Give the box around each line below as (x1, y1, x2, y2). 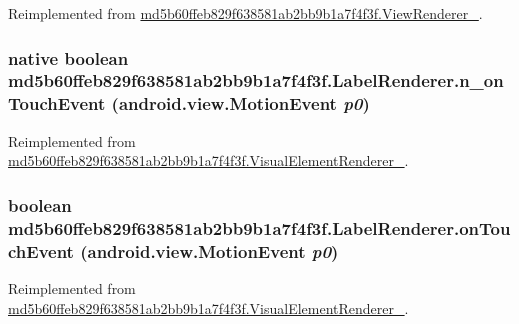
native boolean (8, 45, 129, 70)
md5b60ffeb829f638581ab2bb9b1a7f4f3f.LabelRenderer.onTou (8, 215, 511, 240)
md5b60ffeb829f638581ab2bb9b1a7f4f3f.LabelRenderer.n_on (8, 68, 504, 93)
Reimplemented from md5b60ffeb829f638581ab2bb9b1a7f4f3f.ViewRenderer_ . (8, 3, 483, 23)
